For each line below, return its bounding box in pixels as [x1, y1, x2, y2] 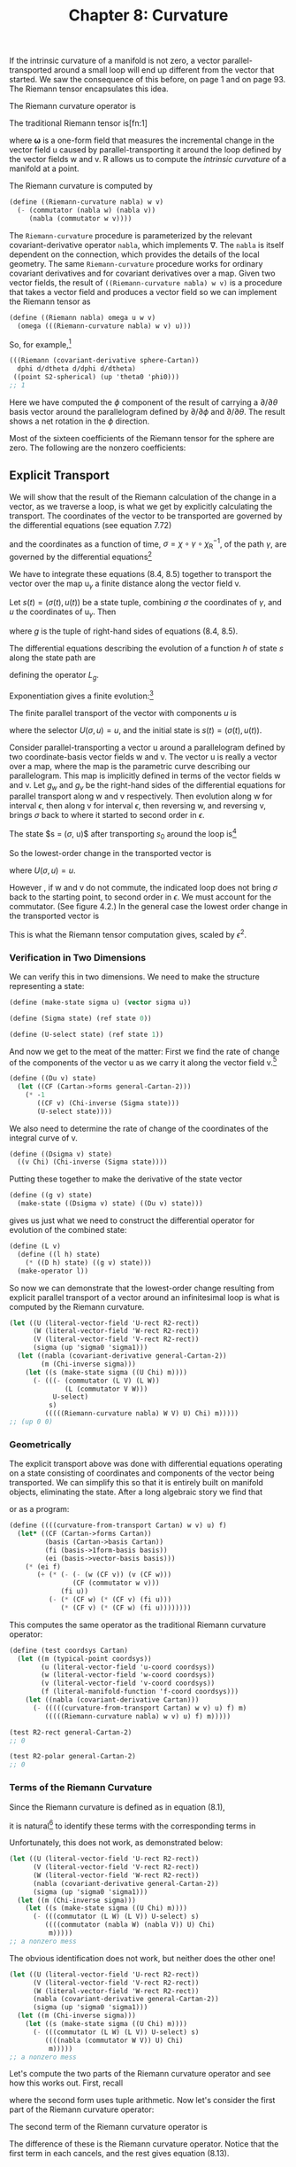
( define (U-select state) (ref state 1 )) [9, 1030, 164, 1039]
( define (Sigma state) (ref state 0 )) [9, 1014, 152, 1023]
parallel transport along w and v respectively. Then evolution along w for [9, 791, 273, 802]
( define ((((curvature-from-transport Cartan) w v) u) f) [9, 1521, 227, 1530]
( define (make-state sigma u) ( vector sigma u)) [9, 998, 192, 1007]
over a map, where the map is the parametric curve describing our [9, 760, 251, 771]
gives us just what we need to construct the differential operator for [9, 1215, 255, 1226]
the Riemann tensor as [9, 296, 91, 307]
